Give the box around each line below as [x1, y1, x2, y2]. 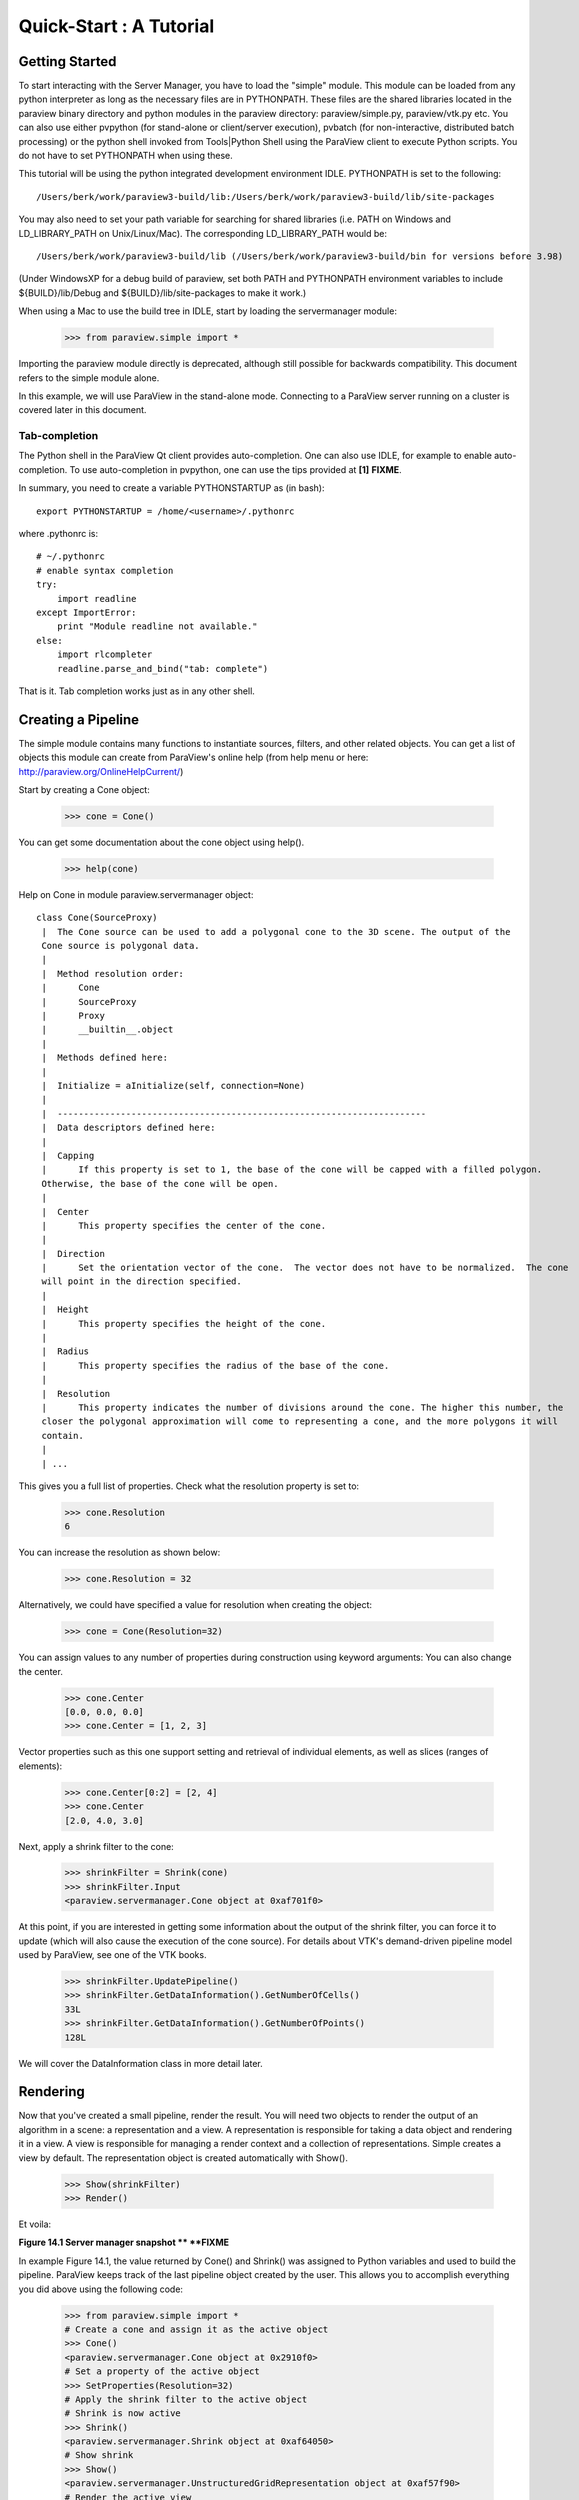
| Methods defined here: [41, 1052, 169, 1064]
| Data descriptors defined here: [41, 1122, 216, 1134]
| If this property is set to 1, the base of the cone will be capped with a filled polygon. [41, 1164, 543, 1175]
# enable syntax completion [36, 565, 174, 576]
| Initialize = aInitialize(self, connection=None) [41, 1080, 305, 1091]
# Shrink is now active [64, 2408, 182, 2419]
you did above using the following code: [18, 2283, 184, 2295]
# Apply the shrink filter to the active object [64, 2393, 308, 2405]
